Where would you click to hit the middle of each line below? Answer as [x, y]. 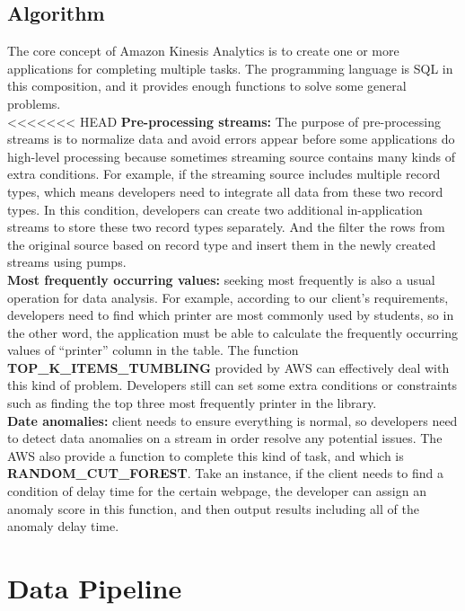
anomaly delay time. [63, 526]
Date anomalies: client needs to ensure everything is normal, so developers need [232, 420]
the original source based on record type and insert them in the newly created [222, 244]
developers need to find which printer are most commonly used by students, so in [231, 315]
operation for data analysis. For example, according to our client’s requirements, [228, 297]
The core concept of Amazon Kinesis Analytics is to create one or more [203, 51]
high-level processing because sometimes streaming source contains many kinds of [231, 156]
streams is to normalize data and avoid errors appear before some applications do [231, 139]
